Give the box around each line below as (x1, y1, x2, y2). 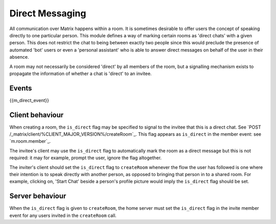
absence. (9, 54, 29, 60)
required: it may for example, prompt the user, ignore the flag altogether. (9, 155, 162, 161)
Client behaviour (9, 110, 64, 119)
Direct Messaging (9, 8, 86, 19)
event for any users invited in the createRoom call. (9, 212, 117, 218)
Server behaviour (9, 192, 66, 201)
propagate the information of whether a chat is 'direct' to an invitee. (9, 70, 152, 77)
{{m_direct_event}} (9, 97, 50, 103)
